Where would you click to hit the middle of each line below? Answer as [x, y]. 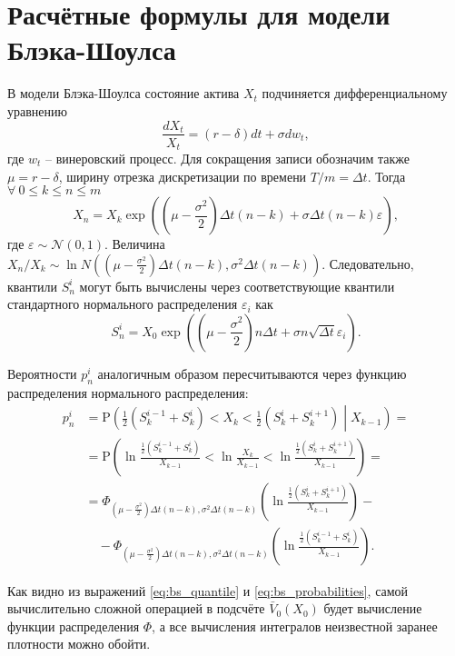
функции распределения [74, 626]
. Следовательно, [368, 263]
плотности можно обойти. [79, 644]
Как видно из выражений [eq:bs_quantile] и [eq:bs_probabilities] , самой [208, 590]
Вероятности [42, 373]
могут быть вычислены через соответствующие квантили [237, 286]
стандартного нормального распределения [123, 304]
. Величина [134, 244]
